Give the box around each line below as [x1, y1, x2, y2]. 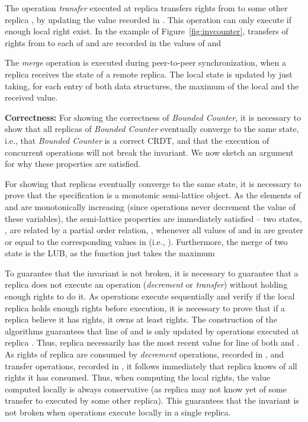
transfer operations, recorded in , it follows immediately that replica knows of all [5, 359, 297, 372]
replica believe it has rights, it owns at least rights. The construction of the [5, 313, 277, 326]
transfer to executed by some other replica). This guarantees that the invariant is [5, 394, 299, 407]
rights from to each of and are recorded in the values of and [5, 36, 222, 49]
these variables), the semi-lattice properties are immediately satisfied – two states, [5, 212, 302, 224]
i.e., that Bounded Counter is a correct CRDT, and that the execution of [5, 134, 269, 146]
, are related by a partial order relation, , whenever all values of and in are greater [5, 224, 303, 236]
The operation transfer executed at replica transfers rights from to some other [5, 2, 288, 14]
